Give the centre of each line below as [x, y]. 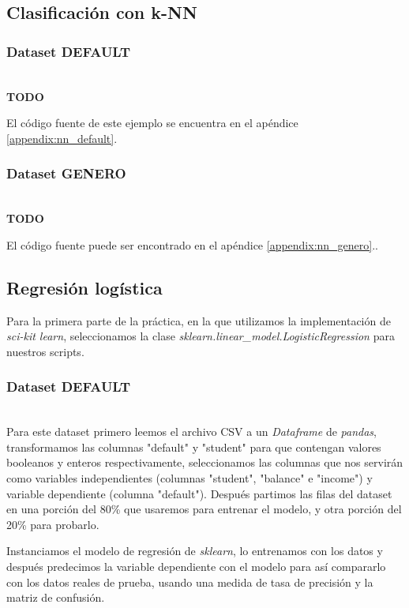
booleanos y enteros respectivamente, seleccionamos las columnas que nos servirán [205, 462]
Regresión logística [84, 287]
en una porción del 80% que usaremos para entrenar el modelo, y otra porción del [204, 509]
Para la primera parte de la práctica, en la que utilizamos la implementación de [199, 320]
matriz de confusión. [56, 597]
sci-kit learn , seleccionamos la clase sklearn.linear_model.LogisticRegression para [201, 336]
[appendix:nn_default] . [62, 138]
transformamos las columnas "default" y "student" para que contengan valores [194, 447]
